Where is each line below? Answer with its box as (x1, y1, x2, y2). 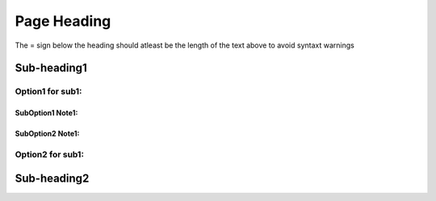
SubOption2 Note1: (15, 129, 80, 139)
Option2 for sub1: (15, 149, 85, 160)
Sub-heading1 (15, 61, 88, 75)
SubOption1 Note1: (15, 108, 78, 118)
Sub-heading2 (15, 171, 90, 185)
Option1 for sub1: (15, 86, 82, 97)
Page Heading (15, 12, 111, 30)
